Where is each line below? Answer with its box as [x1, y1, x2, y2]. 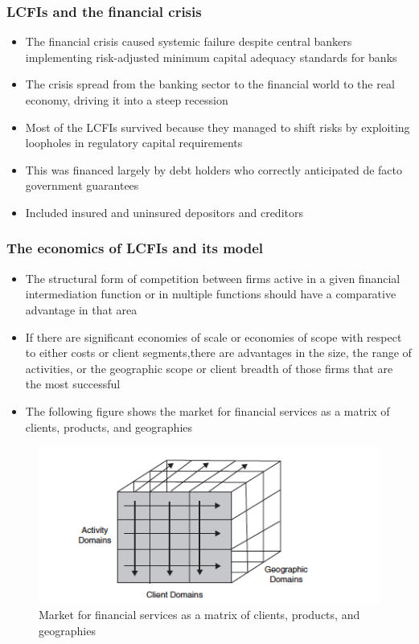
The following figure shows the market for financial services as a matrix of [25, 402, 390, 419]
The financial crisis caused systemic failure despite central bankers [25, 33, 352, 50]
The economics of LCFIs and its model [6, 238, 264, 258]
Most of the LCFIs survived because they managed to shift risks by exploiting [25, 118, 410, 135]
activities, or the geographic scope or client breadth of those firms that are [25, 359, 393, 376]
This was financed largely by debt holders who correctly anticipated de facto [25, 161, 403, 178]
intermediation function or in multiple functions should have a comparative [25, 285, 396, 302]
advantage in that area [25, 301, 138, 318]
